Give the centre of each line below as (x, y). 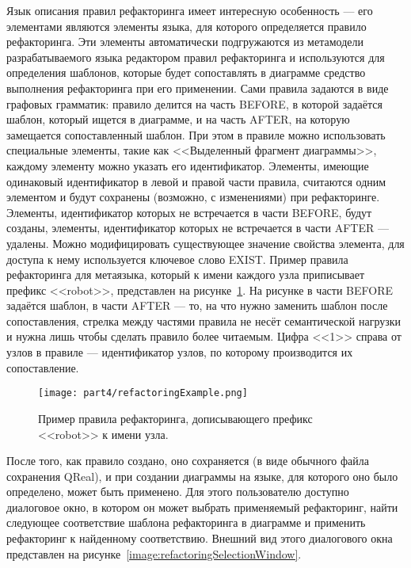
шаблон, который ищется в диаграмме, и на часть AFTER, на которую (178, 119)
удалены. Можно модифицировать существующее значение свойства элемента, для (205, 243)
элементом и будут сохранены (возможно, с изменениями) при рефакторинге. (193, 197)
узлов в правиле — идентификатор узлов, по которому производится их (180, 352)
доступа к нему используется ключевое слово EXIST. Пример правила (177, 259)
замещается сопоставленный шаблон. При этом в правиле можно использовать (196, 134)
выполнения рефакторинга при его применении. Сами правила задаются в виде (198, 88)
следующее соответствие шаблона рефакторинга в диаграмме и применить (186, 522)
